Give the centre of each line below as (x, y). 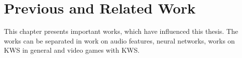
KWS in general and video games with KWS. (72, 50)
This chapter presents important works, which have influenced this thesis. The (121, 31)
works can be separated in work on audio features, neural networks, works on (120, 40)
